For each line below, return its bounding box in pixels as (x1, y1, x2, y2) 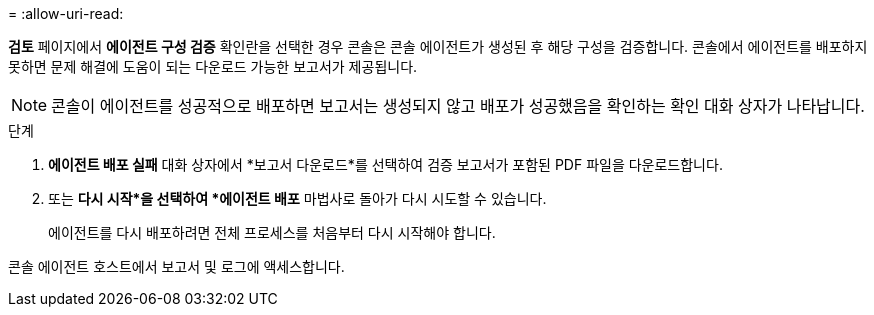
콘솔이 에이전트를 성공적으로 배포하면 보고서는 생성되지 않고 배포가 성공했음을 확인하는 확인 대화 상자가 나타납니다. (51, 96, 865, 116)
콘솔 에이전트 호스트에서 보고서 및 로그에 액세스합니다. (8, 258, 345, 275)
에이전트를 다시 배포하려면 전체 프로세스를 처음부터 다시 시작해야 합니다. (48, 224, 496, 241)
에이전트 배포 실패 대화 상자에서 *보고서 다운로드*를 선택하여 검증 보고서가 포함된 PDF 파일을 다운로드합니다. (48, 156, 723, 173)
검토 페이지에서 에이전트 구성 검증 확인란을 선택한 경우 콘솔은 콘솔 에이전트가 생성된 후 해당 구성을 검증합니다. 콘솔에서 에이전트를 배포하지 (8, 38, 868, 55)
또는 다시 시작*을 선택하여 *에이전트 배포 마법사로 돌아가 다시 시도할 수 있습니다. (48, 190, 547, 207)
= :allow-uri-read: (8, 5, 124, 22)
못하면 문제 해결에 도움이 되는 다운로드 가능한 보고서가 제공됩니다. (8, 58, 418, 75)
